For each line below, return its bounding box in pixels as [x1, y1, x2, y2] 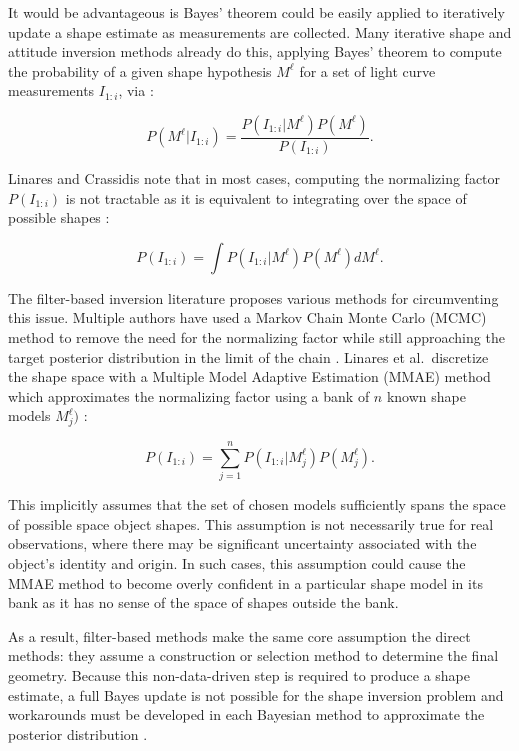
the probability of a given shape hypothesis [8, 60, 272, 81]
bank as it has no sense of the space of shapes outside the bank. [8, 592, 399, 613]
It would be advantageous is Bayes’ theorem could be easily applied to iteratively [8, 2, 505, 22]
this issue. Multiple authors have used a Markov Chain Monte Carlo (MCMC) [8, 307, 487, 328]
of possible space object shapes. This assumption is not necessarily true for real [8, 513, 494, 534]
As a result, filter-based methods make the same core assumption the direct [8, 625, 471, 646]
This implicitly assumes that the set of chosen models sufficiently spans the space [8, 494, 506, 515]
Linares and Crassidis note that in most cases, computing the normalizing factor [8, 168, 501, 188]
